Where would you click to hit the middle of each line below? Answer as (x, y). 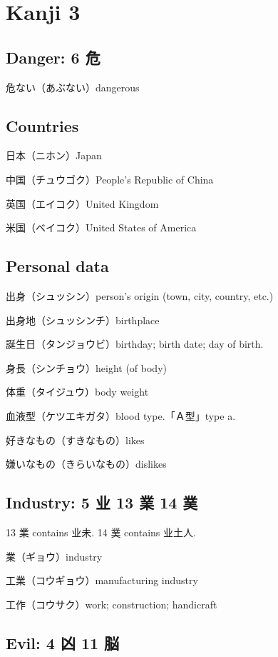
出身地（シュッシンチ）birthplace (83, 320)
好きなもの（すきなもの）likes (75, 440)
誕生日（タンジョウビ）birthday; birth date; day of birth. (135, 344)
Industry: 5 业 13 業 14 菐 (102, 502)
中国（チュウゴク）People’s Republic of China (110, 179)
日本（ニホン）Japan (54, 155)
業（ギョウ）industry (54, 556)
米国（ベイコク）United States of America (101, 227)
